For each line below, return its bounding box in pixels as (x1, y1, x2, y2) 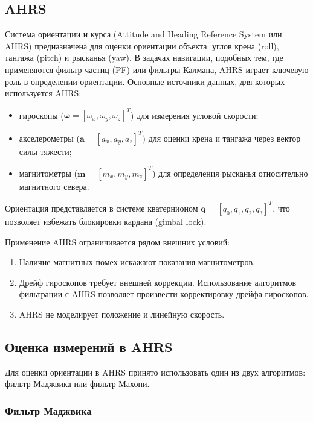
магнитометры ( (19, 166, 78, 179)
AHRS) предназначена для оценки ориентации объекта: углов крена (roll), (5, 39, 279, 52)
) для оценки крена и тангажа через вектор (142, 131, 301, 144)
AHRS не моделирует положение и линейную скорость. (19, 307, 225, 320)
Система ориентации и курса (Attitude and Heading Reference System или (5, 28, 282, 40)
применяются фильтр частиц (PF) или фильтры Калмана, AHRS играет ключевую (5, 63, 309, 75)
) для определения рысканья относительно (152, 166, 308, 179)
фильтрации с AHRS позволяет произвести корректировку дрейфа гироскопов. (19, 288, 309, 300)
